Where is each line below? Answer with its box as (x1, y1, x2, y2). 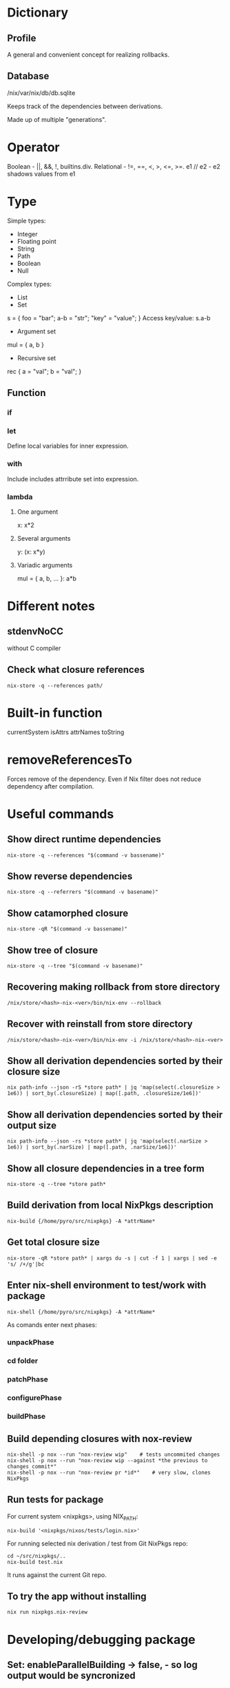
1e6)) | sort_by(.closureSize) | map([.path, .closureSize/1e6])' (7, 1090, 202, 1097)
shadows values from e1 (7, 169, 76, 178)
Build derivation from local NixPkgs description (7, 1200, 213, 1211)
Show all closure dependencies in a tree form (7, 1163, 205, 1174)
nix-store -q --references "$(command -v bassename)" (7, 852, 165, 859)
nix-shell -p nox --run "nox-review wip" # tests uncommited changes (7, 1451, 220, 1458)
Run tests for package (7, 1494, 104, 1505)
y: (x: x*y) (17, 548, 45, 556)
